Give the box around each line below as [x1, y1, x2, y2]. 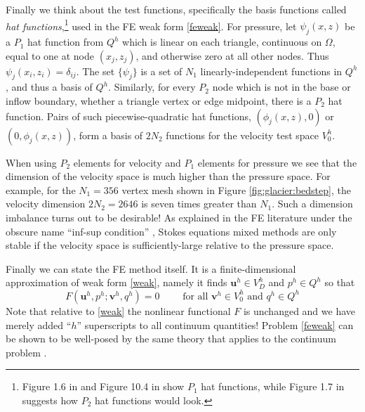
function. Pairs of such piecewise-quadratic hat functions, [6, 108, 251, 123]
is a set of [140, 63, 182, 78]
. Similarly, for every [108, 79, 196, 94]
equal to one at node [6, 48, 94, 63]
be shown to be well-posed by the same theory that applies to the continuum [6, 331, 336, 346]
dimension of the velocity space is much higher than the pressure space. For [6, 169, 331, 184]
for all [182, 291, 208, 302]
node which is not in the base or [212, 79, 351, 94]
